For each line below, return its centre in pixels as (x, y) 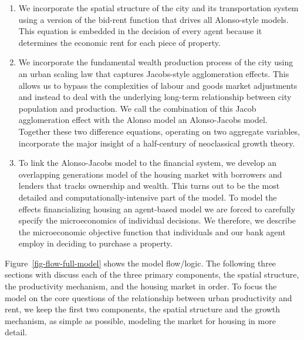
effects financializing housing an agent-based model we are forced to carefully (157, 209)
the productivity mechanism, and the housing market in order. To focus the (141, 286)
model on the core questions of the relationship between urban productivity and (148, 297)
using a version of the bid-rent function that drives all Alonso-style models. (153, 19)
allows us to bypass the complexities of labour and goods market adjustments (158, 85)
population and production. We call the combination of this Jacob (137, 108)
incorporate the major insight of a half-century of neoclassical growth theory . (157, 143)
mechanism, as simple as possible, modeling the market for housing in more (140, 320)
